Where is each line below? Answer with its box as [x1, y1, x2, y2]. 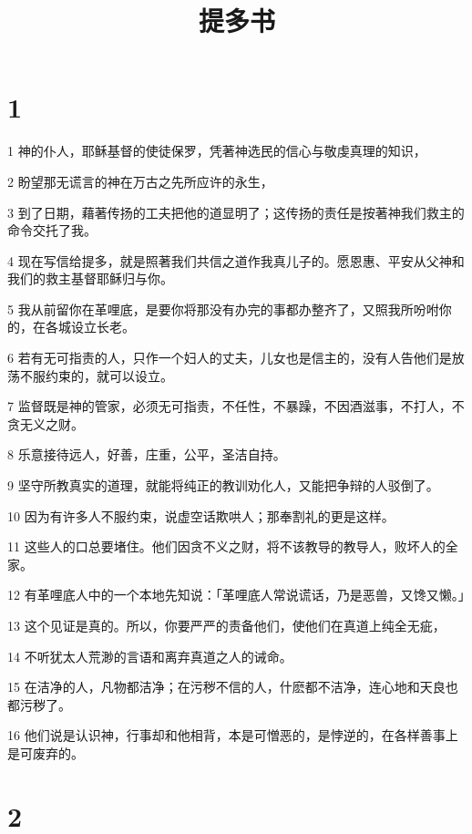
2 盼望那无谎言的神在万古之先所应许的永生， [7, 171, 273, 190]
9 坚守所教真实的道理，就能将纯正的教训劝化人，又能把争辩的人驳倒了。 [7, 476, 439, 495]
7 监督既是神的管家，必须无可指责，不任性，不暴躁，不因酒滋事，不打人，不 [7, 396, 465, 416]
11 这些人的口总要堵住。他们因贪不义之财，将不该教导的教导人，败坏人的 [7, 537, 446, 556]
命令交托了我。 [7, 221, 97, 240]
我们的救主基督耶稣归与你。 [7, 269, 173, 288]
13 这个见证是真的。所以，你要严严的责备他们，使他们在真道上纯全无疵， [7, 616, 446, 634]
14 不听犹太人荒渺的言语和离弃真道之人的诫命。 [7, 646, 292, 665]
